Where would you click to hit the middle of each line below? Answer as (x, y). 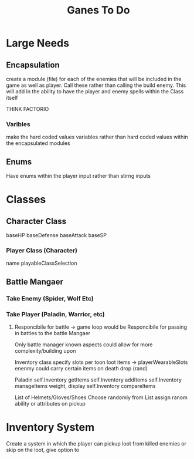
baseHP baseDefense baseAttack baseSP (57, 235)
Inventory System (50, 428)
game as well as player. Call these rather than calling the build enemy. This (96, 85)
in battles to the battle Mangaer (52, 333)
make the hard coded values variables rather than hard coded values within (97, 137)
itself (12, 98)
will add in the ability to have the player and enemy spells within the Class (95, 91)
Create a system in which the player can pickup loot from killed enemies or (96, 443)
